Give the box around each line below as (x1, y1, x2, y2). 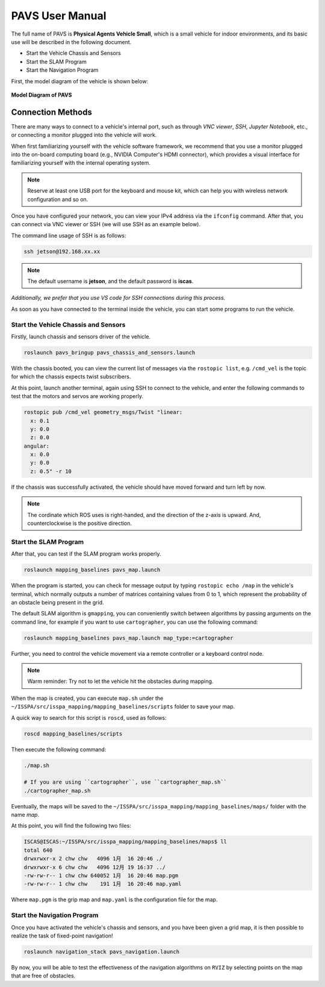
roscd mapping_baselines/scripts (23, 730, 123, 737)
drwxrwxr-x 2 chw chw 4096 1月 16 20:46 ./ (23, 855, 162, 862)
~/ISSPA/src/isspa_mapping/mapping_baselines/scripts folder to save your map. (11, 703, 235, 710)
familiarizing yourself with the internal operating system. (11, 159, 150, 167)
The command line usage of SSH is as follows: (11, 232, 126, 239)
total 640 (23, 846, 53, 854)
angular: (23, 442, 50, 449)
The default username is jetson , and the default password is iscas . (27, 278, 194, 285)
